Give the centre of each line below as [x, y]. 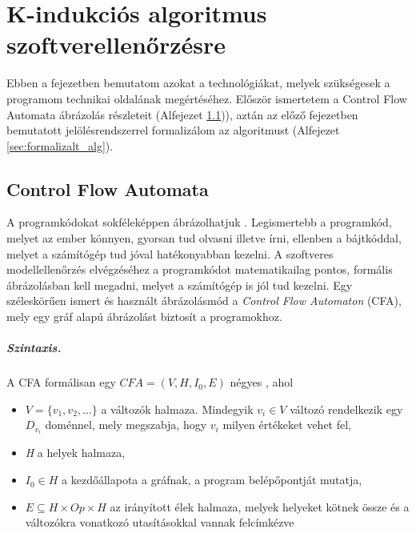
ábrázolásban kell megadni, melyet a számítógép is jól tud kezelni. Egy [180, 285]
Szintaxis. [34, 348]
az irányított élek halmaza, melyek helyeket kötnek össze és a [260, 506]
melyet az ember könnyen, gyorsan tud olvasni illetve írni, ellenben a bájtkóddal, [204, 238]
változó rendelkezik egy [346, 409]
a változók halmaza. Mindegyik [177, 409]
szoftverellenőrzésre [116, 44]
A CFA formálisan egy [61, 382]
